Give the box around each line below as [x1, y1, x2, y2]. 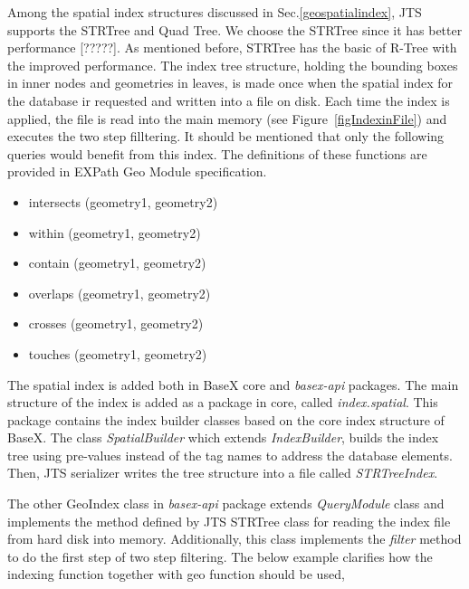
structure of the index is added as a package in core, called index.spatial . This [7, 393, 438, 412]
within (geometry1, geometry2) [28, 223, 201, 242]
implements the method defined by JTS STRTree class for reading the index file [7, 511, 451, 530]
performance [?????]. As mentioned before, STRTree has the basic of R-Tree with [7, 38, 457, 57]
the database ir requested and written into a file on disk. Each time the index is [7, 90, 450, 109]
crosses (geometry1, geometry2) [28, 314, 204, 333]
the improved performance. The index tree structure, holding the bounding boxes [7, 55, 458, 74]
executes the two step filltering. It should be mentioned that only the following [7, 127, 445, 146]
